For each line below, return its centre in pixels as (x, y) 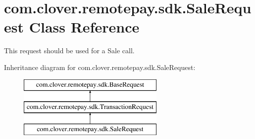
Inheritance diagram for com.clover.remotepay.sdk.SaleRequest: (100, 67)
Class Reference (84, 27)
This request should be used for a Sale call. (69, 51)
